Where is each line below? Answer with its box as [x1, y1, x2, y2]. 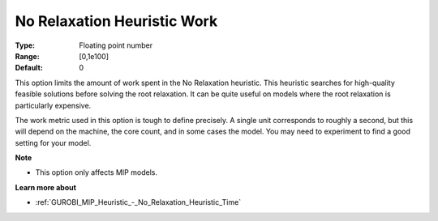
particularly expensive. [15, 100, 92, 110]
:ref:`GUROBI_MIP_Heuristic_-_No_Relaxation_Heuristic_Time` [35, 198, 242, 207]
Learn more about [15, 182, 77, 192]
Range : [15, 51, 40, 61]
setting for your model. [15, 138, 92, 147]
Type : [15, 40, 36, 50]
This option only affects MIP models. [35, 168, 158, 177]
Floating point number [79, 40, 153, 50]
